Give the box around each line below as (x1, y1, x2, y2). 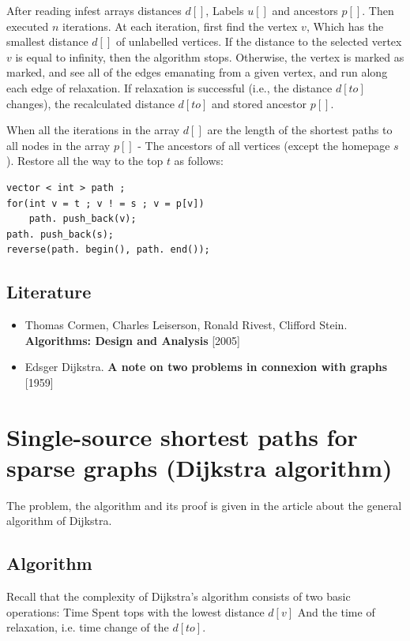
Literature (6, 279, 92, 304)
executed (6, 17, 49, 34)
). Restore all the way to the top (6, 152, 164, 169)
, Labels (205, 2, 244, 18)
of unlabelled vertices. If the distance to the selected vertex (115, 33, 402, 50)
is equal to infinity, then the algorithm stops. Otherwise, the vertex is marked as (15, 48, 404, 65)
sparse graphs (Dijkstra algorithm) (6, 451, 393, 483)
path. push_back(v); (28, 213, 137, 225)
